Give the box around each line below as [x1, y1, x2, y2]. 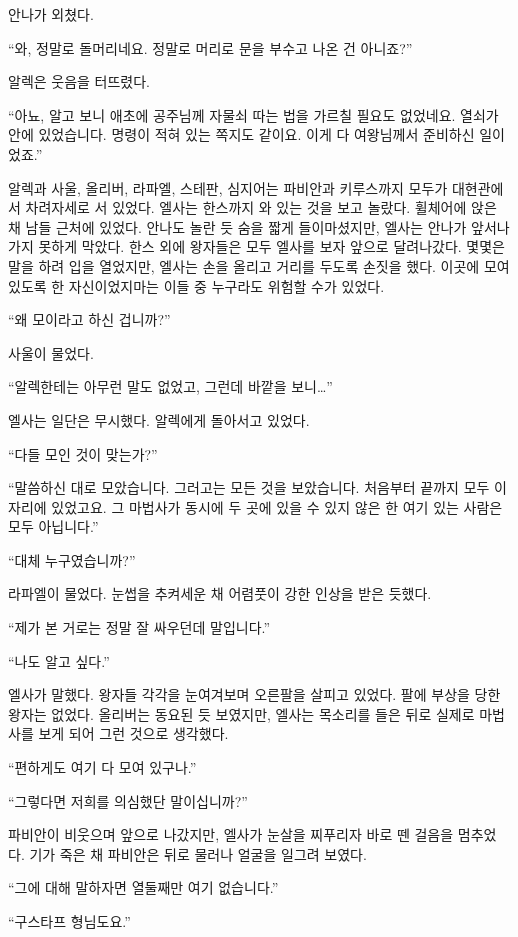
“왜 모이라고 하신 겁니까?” [8, 309, 171, 330]
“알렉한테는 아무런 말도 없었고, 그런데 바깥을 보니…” [8, 376, 333, 397]
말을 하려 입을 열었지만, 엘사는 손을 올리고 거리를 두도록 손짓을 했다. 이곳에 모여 [8, 255, 510, 276]
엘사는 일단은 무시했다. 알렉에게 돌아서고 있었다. [8, 409, 310, 430]
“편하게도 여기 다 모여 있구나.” [8, 757, 197, 778]
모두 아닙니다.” [8, 516, 99, 537]
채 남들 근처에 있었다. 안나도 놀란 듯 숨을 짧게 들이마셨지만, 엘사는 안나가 [8, 216, 467, 237]
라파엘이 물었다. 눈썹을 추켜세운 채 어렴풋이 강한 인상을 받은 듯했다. [8, 583, 432, 604]
